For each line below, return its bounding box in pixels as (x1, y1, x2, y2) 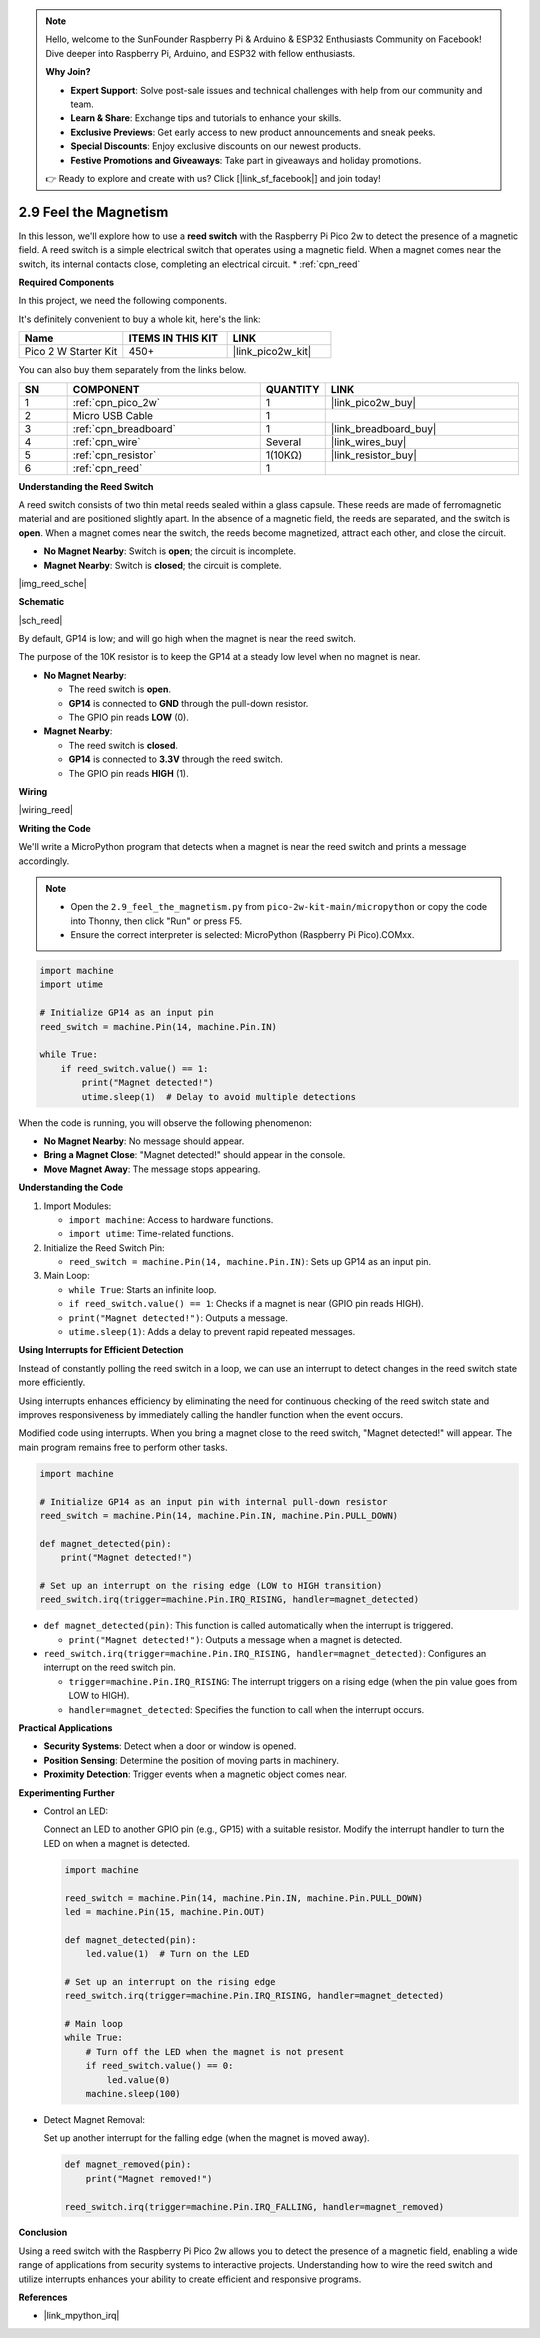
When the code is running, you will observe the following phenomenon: (18, 1116, 312, 1129)
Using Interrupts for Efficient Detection (18, 1344, 184, 1356)
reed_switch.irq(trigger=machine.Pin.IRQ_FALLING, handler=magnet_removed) (64, 2201, 445, 2212)
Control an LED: (43, 1805, 109, 1817)
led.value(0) (106, 2074, 171, 2085)
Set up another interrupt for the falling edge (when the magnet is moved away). (43, 2132, 370, 2144)
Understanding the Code (18, 1181, 124, 1194)
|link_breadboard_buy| (330, 421, 437, 435)
